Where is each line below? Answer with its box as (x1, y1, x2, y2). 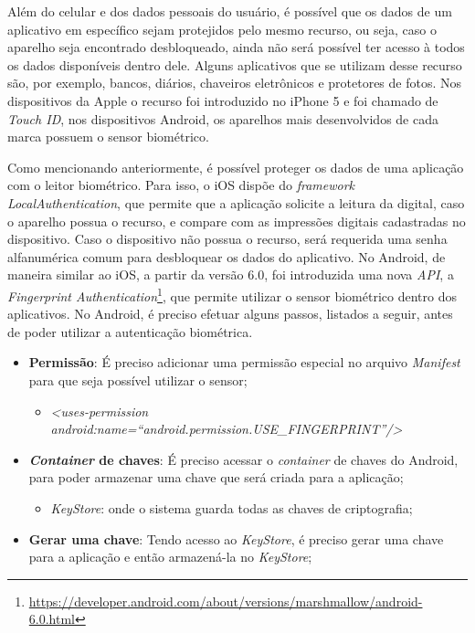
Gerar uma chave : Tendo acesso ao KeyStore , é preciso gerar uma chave (28, 529, 444, 548)
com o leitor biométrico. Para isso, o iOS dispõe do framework (7, 175, 355, 195)
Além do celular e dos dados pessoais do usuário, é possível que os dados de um (7, 2, 452, 20)
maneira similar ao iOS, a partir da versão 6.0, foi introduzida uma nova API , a (7, 265, 454, 284)
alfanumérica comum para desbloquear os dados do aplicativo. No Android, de (7, 247, 446, 266)
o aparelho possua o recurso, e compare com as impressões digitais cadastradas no (7, 211, 466, 230)
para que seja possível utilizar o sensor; (28, 370, 248, 389)
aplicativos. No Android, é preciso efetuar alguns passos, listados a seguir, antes (7, 304, 453, 323)
